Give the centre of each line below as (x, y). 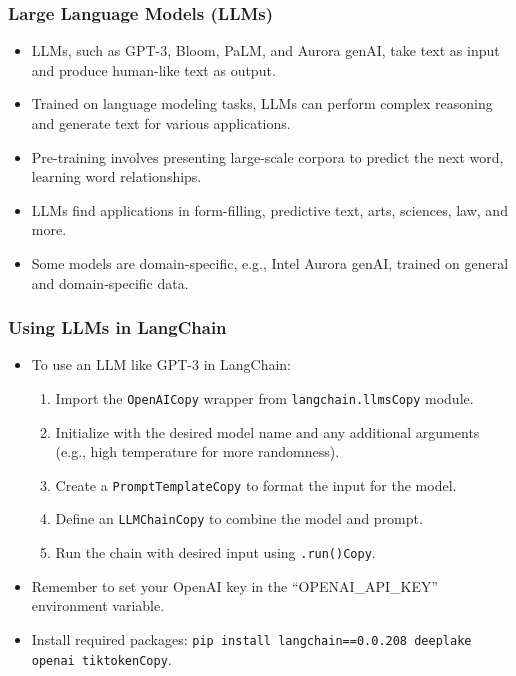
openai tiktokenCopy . (101, 658)
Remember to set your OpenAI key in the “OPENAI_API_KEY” (235, 585)
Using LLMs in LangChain (117, 327)
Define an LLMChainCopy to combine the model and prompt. (239, 518)
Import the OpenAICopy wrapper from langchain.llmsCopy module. (264, 397)
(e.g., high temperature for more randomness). (197, 451)
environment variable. (98, 605)
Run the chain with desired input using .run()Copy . (215, 552)
